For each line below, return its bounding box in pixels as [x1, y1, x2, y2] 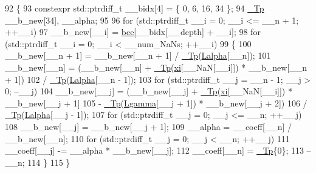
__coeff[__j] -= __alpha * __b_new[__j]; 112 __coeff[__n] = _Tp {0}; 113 [5, 144, 304, 157]
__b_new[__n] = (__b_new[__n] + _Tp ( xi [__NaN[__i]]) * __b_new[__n [5, 60, 307, 73]
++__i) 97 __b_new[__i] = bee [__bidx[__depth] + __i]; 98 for [5, 25, 261, 38]
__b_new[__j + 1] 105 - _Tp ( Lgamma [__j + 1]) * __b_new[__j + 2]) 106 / [5, 96, 307, 109]
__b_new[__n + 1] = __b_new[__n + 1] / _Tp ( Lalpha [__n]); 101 [5, 49, 271, 62]
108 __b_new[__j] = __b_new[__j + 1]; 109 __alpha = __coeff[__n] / [5, 120, 292, 132]
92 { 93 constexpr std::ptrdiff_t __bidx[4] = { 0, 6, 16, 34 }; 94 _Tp [5, 2, 264, 14]
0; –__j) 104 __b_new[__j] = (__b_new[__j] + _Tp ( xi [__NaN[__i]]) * [5, 85, 292, 97]
